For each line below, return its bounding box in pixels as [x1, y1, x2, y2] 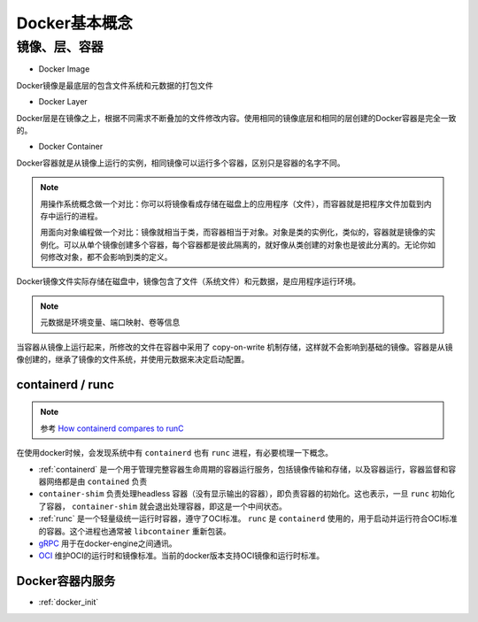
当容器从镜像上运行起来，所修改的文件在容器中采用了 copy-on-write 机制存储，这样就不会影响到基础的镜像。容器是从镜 [16, 342, 453, 352]
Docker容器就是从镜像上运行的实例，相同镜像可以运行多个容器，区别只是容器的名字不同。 [16, 157, 345, 168]
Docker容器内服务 [16, 573, 116, 588]
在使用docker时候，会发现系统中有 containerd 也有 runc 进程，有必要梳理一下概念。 [16, 448, 334, 458]
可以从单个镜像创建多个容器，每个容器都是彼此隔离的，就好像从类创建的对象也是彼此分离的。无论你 [63, 239, 428, 250]
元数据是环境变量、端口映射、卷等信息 [40, 317, 181, 327]
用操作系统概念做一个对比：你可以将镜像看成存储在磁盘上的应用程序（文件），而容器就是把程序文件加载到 [40, 198, 424, 209]
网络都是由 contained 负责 [45, 476, 148, 487]
